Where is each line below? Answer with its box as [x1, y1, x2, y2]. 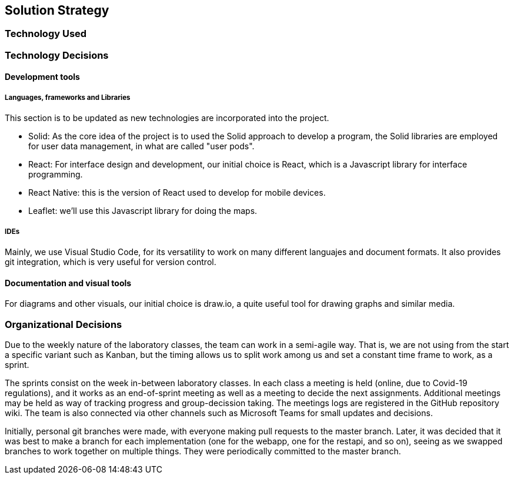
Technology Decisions [5, 49, 109, 61]
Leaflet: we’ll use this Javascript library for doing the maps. [28, 206, 258, 216]
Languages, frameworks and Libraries [5, 93, 131, 102]
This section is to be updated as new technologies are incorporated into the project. [5, 113, 329, 123]
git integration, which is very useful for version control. [5, 256, 216, 267]
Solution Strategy [5, 3, 109, 18]
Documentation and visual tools [5, 277, 132, 288]
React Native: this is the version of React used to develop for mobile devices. [28, 187, 326, 198]
